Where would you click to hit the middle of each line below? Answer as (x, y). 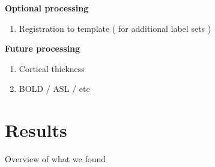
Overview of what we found (56, 159)
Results (36, 130)
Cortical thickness (52, 68)
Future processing (43, 48)
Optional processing (47, 8)
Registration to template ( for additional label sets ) (115, 28)
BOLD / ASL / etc (54, 89)
